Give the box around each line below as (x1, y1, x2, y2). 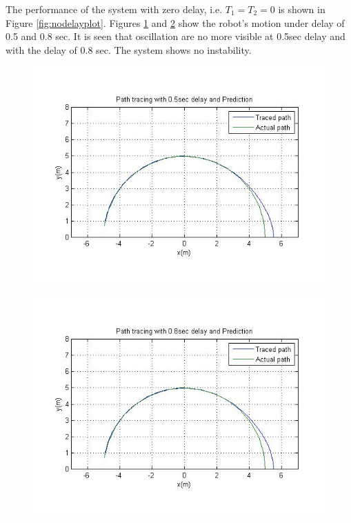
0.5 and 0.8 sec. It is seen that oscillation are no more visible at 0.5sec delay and (6, 29, 345, 43)
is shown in (278, 2, 325, 16)
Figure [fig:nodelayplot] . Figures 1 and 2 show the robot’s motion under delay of (6, 15, 345, 30)
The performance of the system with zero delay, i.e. (6, 2, 223, 16)
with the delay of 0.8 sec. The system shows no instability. (6, 42, 252, 57)
